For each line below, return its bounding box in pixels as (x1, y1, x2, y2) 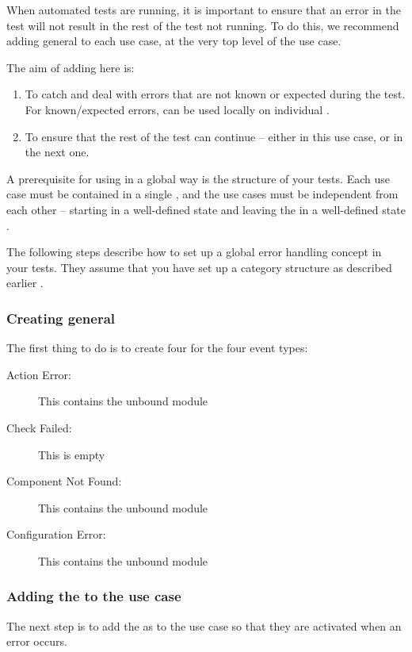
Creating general (6, 308, 115, 328)
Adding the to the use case (6, 586, 181, 606)
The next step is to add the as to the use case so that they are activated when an (6, 617, 402, 634)
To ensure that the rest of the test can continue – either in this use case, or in (25, 128, 403, 144)
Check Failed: (6, 419, 72, 435)
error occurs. (6, 633, 67, 650)
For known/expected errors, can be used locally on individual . (25, 101, 330, 117)
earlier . (6, 274, 44, 291)
